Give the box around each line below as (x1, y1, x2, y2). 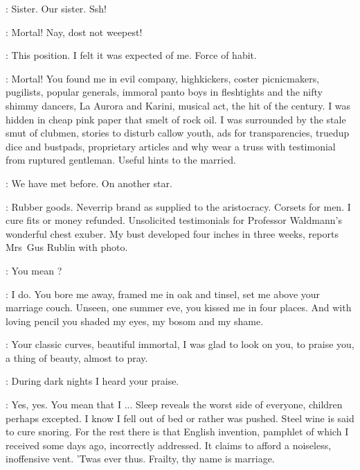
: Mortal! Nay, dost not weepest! (6, 24, 143, 39)
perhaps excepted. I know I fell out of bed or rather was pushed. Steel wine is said (6, 410, 354, 425)
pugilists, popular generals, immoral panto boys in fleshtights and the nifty (6, 85, 323, 99)
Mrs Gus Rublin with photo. (6, 240, 128, 254)
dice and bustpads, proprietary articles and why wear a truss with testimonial (6, 139, 336, 153)
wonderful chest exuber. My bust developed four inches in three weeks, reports (6, 226, 339, 241)
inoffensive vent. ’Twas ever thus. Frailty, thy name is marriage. (6, 451, 275, 466)
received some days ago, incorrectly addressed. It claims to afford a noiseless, (6, 437, 332, 452)
